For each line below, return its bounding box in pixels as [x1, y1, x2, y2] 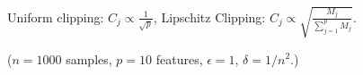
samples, [66, 49, 112, 68]
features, [155, 49, 203, 68]
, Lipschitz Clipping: [153, 7, 266, 26]
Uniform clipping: [7, 7, 104, 26]
